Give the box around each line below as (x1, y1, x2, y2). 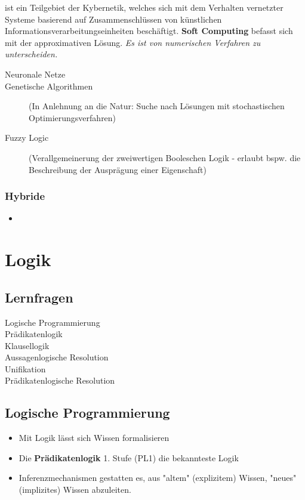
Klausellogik (5, 339, 50, 351)
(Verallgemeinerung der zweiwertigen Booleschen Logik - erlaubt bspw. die (29, 151, 301, 163)
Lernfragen (5, 288, 73, 306)
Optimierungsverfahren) (29, 111, 116, 124)
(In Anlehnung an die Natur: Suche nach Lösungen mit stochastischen (29, 100, 285, 112)
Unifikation (5, 362, 46, 375)
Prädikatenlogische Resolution (5, 374, 115, 387)
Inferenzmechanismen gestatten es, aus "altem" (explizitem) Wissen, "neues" (19, 471, 297, 484)
